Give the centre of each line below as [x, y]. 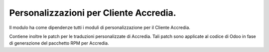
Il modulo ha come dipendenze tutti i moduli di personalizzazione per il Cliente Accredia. [100, 27]
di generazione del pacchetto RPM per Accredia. [59, 43]
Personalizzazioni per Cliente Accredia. [93, 13]
